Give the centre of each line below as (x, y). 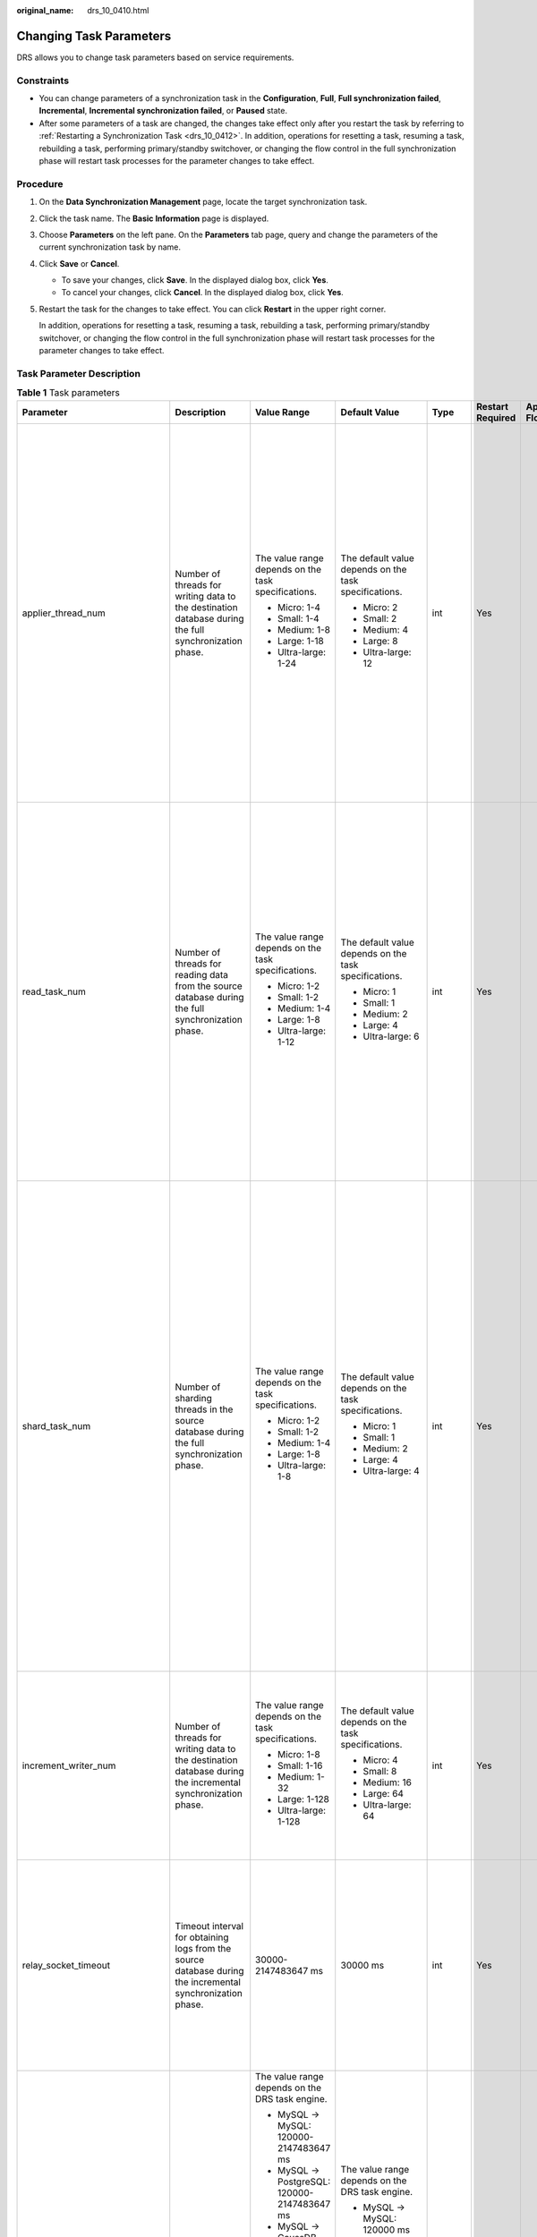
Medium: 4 (386, 629)
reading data (201, 974)
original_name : (45, 10)
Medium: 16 (387, 1782)
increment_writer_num (69, 1765)
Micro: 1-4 (299, 607)
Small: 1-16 (300, 1765)
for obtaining (202, 1937)
